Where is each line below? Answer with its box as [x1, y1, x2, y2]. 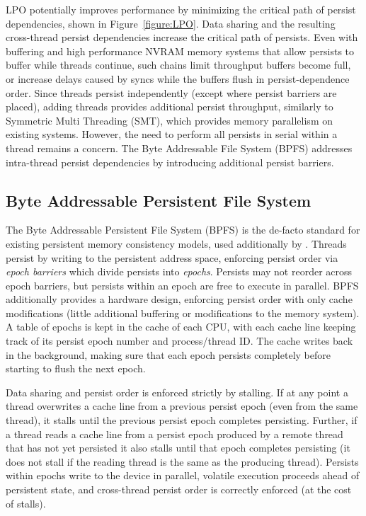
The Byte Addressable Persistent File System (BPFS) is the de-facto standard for [6, 222, 360, 237]
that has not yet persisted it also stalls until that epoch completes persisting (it [6, 440, 350, 455]
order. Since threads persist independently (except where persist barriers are [6, 85, 337, 100]
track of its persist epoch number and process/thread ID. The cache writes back [6, 333, 353, 348]
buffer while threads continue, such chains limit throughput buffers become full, [6, 57, 351, 72]
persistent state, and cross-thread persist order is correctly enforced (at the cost [6, 482, 352, 497]
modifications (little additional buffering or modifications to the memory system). [6, 305, 360, 320]
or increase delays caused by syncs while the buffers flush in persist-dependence [6, 71, 350, 86]
